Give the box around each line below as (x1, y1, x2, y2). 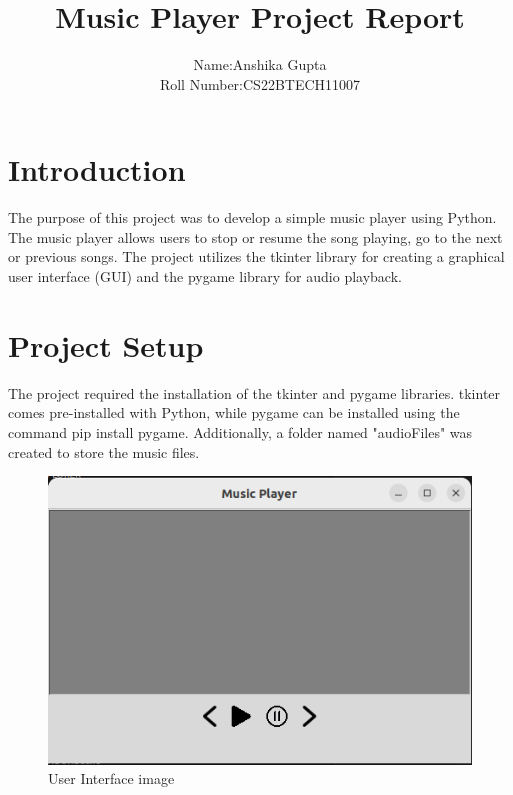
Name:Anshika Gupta (193, 54, 327, 75)
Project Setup (8, 324, 204, 365)
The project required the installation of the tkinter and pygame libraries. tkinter (8, 382, 501, 403)
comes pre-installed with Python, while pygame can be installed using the (8, 402, 460, 423)
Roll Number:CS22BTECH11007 (159, 73, 361, 94)
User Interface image (48, 768, 175, 789)
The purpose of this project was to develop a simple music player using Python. (8, 207, 497, 228)
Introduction (8, 149, 186, 190)
